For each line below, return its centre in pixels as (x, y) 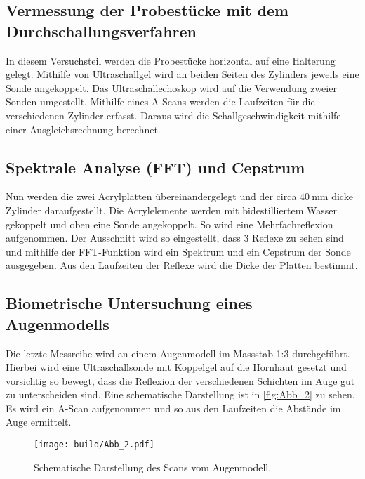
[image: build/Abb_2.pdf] (94, 445)
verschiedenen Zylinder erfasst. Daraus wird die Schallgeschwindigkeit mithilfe (173, 115)
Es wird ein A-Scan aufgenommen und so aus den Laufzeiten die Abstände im (173, 408)
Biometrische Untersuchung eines (129, 303)
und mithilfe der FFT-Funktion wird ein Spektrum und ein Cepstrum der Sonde (178, 251)
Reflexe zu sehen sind (298, 238)
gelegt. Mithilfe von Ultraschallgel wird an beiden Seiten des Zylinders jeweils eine (182, 74)
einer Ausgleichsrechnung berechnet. (83, 129)
